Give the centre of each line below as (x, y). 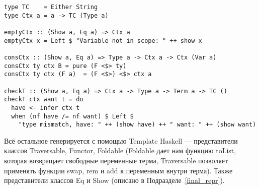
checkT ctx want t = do (44, 100)
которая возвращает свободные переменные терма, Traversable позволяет (116, 161)
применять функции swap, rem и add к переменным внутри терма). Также (118, 170)
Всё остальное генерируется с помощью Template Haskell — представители (121, 140)
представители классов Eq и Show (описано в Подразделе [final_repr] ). (114, 180)
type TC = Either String (51, 7)
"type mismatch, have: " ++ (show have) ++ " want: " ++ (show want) (137, 125)
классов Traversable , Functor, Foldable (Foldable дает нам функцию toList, (120, 150)
